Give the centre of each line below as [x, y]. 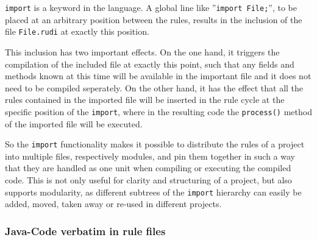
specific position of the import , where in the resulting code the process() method [158, 111]
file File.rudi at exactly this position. [77, 31]
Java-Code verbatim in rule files [85, 231]
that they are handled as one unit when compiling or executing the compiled [148, 168]
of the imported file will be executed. [74, 123]
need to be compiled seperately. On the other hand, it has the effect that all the [154, 87]
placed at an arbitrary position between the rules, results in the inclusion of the [154, 19]
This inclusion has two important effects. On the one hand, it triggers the [142, 51]
